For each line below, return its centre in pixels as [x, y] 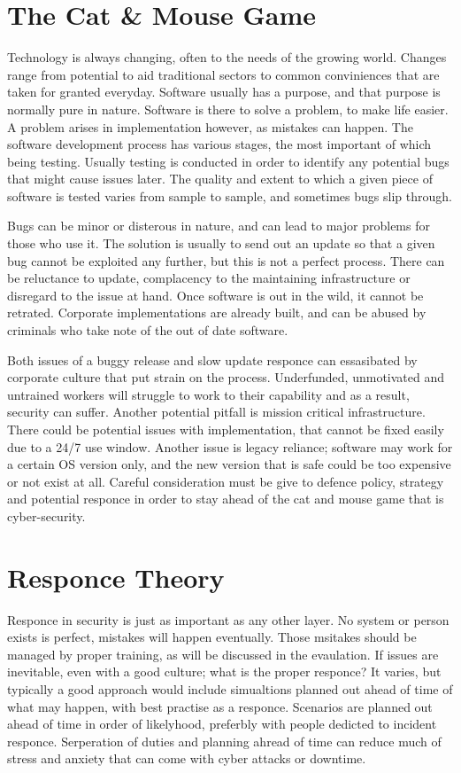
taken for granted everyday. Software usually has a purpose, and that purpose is [224, 92]
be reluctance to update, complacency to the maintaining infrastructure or [209, 278]
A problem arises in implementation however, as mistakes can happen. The [210, 126]
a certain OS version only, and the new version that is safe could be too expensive [229, 464]
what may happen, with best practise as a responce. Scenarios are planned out [220, 706]
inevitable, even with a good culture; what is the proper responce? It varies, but [224, 671]
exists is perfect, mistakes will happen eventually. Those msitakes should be [212, 637]
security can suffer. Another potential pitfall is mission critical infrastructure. [216, 412]
